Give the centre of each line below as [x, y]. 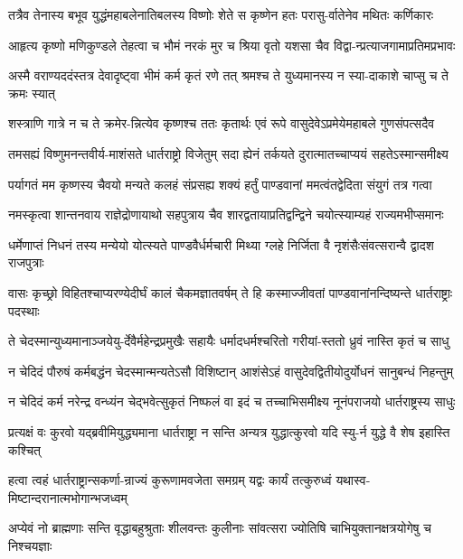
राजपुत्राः [26, 262]
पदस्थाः [24, 310]
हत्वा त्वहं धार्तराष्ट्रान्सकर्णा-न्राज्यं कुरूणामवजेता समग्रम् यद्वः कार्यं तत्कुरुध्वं [170, 480]
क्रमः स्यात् [32, 93]
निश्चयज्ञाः [30, 545]
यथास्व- [353, 480]
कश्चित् [25, 449]
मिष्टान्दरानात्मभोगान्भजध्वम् [68, 497]
